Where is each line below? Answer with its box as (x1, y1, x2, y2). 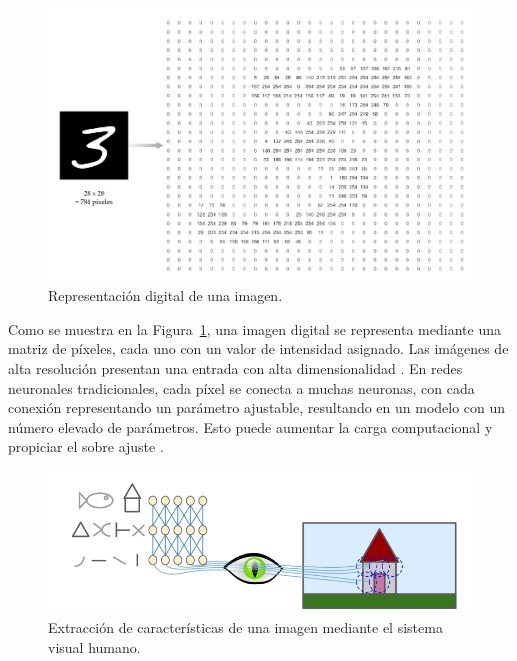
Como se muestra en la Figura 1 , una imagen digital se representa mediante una (8, 318, 501, 339)
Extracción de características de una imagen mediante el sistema (48, 617, 443, 638)
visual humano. (48, 636, 141, 657)
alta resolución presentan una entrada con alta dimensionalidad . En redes (8, 358, 463, 379)
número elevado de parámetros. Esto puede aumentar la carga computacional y (8, 416, 493, 437)
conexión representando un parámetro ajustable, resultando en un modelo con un (8, 397, 506, 418)
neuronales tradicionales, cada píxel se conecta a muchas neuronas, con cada (8, 377, 475, 398)
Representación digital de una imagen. (48, 285, 283, 306)
